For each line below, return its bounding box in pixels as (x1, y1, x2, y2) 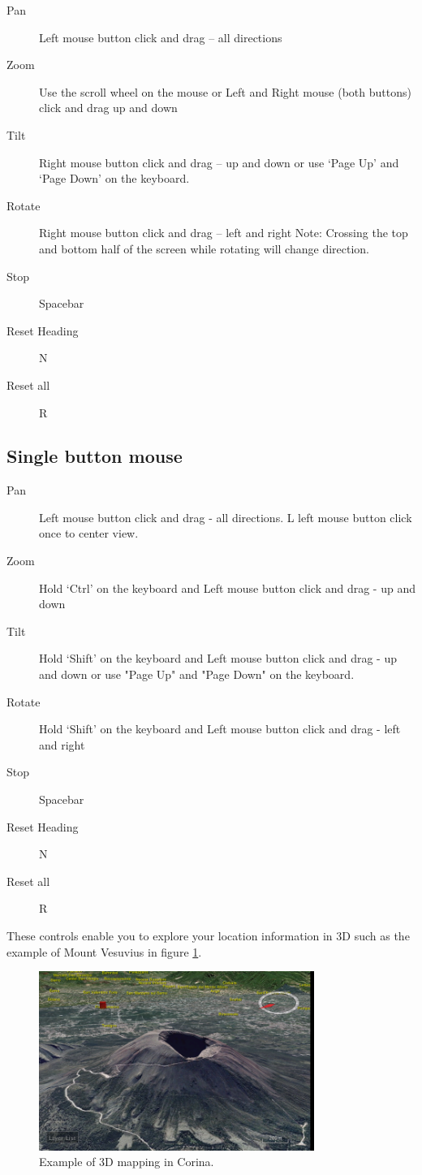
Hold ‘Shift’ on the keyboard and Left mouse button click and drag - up (39, 650, 398, 667)
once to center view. (39, 525, 139, 542)
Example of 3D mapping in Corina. (39, 1153, 214, 1170)
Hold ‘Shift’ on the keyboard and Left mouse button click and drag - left (39, 720, 401, 737)
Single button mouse (6, 443, 183, 469)
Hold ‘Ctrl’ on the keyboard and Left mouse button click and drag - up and (39, 579, 416, 596)
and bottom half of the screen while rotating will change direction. (39, 240, 369, 257)
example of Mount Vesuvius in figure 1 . (6, 943, 202, 960)
